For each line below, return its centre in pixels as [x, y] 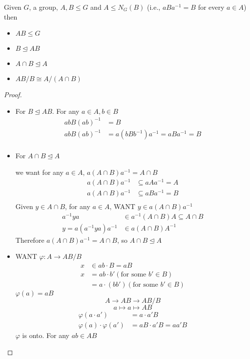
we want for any [39, 172]
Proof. [13, 95]
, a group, [43, 7]
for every [211, 7]
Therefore [30, 240]
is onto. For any [46, 335]
